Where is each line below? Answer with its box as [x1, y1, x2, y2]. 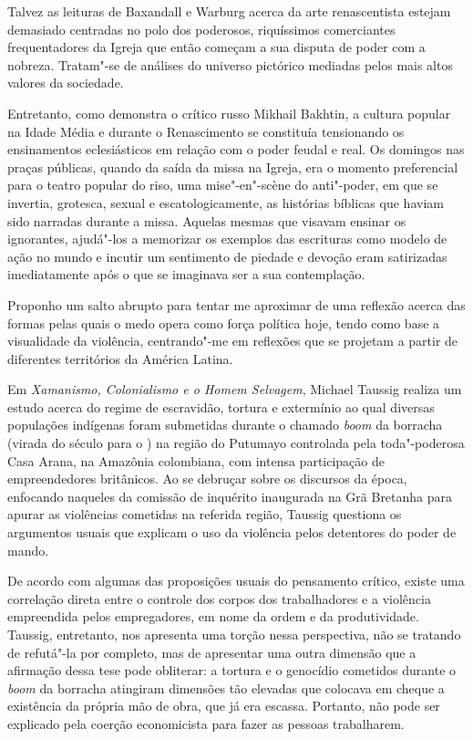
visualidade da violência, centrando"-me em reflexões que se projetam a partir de [7, 331, 458, 350]
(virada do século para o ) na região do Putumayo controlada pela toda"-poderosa [7, 433, 465, 453]
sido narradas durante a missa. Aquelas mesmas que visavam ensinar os [7, 211, 406, 230]
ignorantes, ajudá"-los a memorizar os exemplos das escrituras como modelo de [7, 229, 447, 248]
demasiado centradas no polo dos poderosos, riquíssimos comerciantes [7, 19, 396, 38]
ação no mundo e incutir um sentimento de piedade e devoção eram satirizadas [7, 246, 447, 265]
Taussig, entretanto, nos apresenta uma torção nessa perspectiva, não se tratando [7, 625, 461, 643]
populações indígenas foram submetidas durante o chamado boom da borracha [7, 415, 443, 434]
